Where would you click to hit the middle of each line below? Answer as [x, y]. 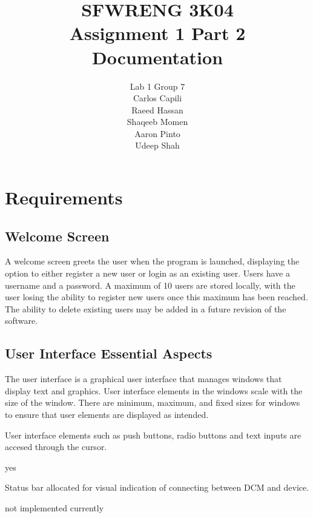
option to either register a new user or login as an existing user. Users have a [147, 273]
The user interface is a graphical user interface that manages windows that [143, 379]
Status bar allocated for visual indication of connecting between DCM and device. [157, 487]
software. [21, 321]
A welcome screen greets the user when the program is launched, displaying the [152, 261]
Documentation [157, 57]
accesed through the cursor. [56, 447]
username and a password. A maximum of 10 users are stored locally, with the [150, 285]
